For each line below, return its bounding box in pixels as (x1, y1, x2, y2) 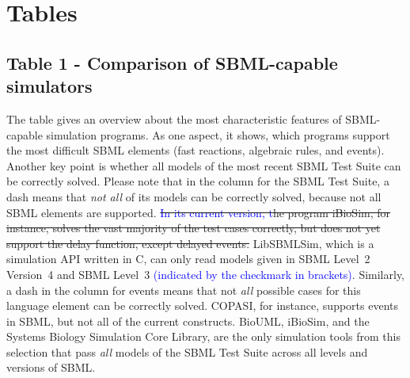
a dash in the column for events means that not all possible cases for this (6, 281, 361, 298)
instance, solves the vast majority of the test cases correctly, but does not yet (6, 220, 381, 236)
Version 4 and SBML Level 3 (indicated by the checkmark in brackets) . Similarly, (6, 265, 405, 282)
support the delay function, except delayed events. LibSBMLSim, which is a (6, 235, 374, 251)
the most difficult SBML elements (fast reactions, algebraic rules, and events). (6, 142, 385, 158)
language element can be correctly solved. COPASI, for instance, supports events (6, 297, 398, 314)
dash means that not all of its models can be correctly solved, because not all (6, 188, 382, 204)
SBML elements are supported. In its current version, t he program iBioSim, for (6, 204, 391, 220)
